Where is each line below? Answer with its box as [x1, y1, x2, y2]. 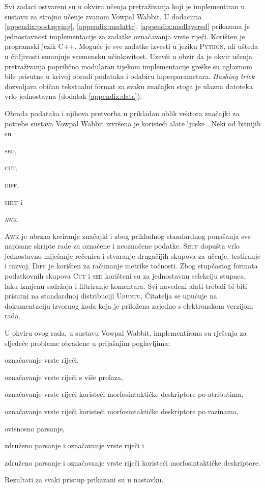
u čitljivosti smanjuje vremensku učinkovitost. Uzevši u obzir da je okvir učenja [5, 50, 253, 61]
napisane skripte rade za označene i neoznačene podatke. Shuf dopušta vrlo [5, 240, 240, 251]
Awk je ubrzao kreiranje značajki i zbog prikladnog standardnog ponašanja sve [5, 230, 251, 241]
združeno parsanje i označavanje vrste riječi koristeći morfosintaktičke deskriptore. [5, 457, 260, 468]
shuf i [5, 196, 23, 207]
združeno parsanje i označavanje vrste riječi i [5, 440, 144, 451]
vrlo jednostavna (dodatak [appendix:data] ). [5, 91, 142, 101]
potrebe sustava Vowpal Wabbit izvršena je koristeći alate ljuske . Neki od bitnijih [5, 118, 261, 128]
